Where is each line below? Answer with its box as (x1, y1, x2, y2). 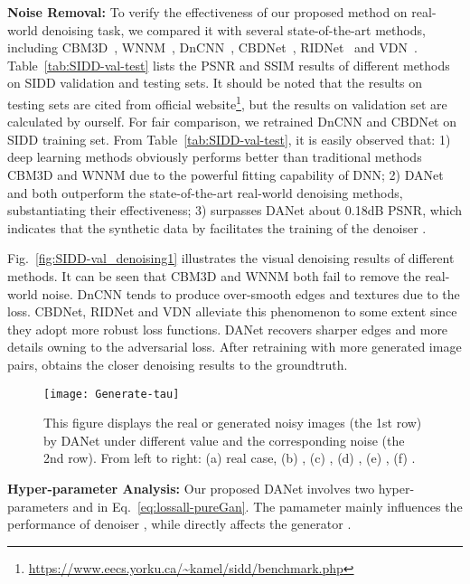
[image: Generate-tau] (43, 387, 180, 400)
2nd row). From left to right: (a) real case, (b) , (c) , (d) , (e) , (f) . (43, 448, 416, 467)
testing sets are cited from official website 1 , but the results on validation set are (7, 91, 447, 113)
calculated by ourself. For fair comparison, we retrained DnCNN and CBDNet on (7, 112, 457, 131)
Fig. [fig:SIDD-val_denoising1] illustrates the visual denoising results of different (7, 249, 455, 268)
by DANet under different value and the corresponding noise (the (43, 430, 405, 449)
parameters (7, 496, 69, 515)
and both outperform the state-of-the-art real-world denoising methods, (7, 183, 403, 202)
